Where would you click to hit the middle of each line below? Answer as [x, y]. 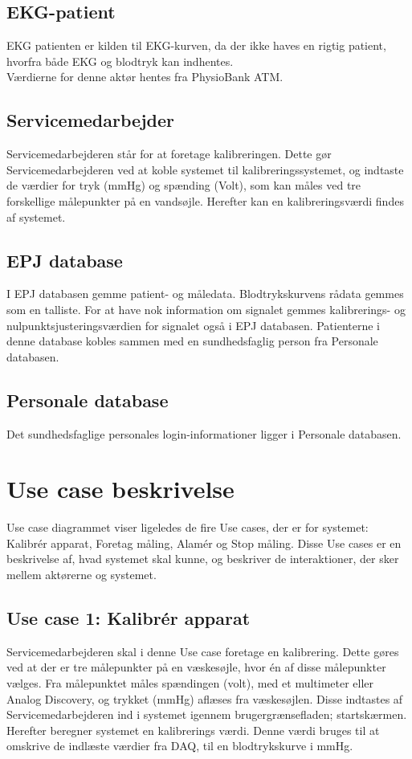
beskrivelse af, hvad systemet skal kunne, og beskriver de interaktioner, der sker [203, 559]
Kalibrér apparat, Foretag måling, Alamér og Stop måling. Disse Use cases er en [204, 543]
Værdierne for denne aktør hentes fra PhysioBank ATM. [145, 77]
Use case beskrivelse [120, 489]
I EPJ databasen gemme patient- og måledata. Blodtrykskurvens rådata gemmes [205, 294]
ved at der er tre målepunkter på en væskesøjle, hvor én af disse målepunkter [196, 667]
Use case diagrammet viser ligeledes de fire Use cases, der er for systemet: [188, 527]
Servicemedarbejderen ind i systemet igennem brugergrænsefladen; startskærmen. [207, 714]
